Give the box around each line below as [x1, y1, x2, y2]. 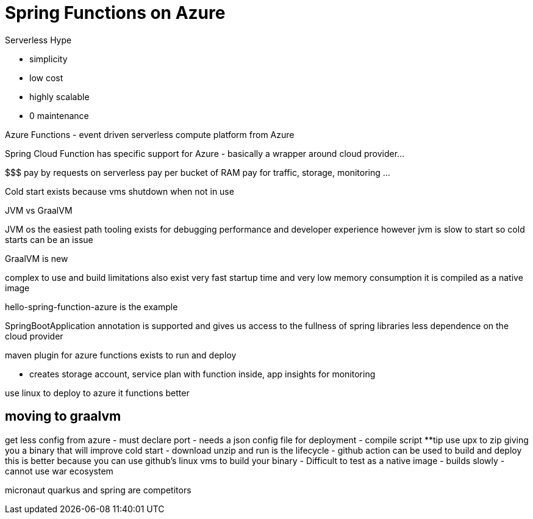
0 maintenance [29, 110, 89, 121]
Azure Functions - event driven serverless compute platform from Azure [5, 129, 295, 140]
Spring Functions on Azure [5, 2, 226, 23]
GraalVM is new [5, 253, 68, 264]
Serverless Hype [5, 34, 72, 45]
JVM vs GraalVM [5, 205, 73, 216]
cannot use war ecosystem [5, 465, 113, 476]
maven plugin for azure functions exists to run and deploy [5, 349, 237, 360]
